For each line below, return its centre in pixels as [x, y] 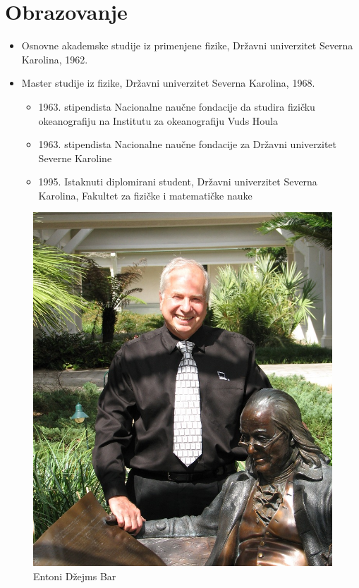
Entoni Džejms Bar [75, 576]
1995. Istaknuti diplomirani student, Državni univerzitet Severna [178, 182]
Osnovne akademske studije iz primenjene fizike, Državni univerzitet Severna [187, 45]
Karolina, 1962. [55, 59]
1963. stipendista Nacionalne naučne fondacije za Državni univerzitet [187, 144]
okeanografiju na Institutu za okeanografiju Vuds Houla [158, 120]
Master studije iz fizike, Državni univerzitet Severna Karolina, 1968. [168, 83]
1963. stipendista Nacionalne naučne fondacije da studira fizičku [177, 106]
